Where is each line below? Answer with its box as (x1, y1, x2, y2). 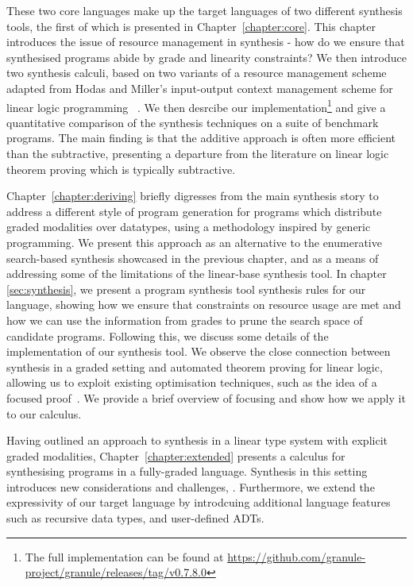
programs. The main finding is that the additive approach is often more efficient (6, 129, 396, 146)
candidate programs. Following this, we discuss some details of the (6, 327, 329, 344)
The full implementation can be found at (25, 548, 224, 565)
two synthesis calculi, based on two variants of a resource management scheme (6, 64, 387, 81)
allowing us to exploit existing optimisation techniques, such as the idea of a (6, 374, 377, 391)
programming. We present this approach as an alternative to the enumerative (6, 233, 382, 250)
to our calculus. (6, 405, 82, 422)
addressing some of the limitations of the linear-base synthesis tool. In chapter (6, 265, 387, 282)
